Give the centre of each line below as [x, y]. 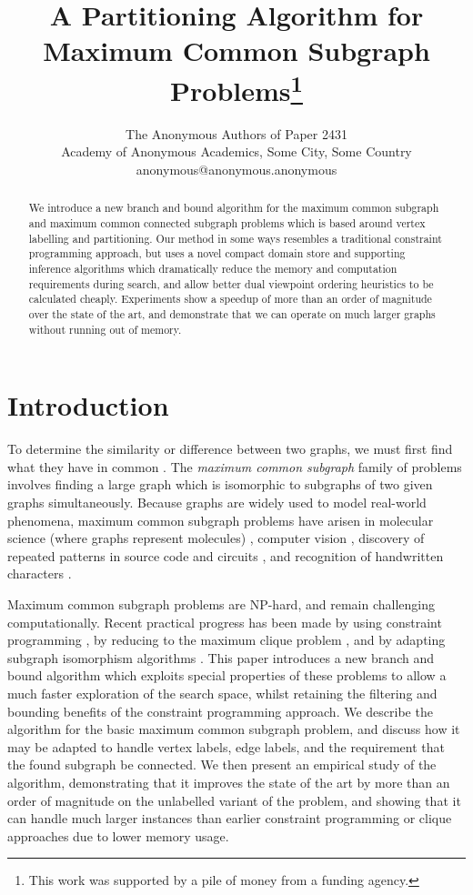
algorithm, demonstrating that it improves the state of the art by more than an [229, 782]
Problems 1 [236, 88]
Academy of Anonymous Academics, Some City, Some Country [236, 151]
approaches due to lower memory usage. [118, 835]
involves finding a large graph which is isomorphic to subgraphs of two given [220, 484]
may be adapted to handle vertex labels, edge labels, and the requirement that [226, 746]
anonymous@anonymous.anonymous [236, 170]
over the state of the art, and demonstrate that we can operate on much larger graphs [232, 314]
